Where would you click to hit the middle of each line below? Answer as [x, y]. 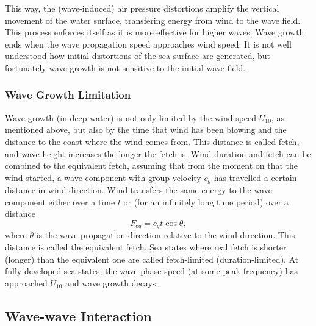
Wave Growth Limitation [68, 95]
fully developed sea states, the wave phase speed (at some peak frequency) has [152, 271]
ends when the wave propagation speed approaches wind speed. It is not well [148, 44]
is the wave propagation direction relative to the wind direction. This [166, 235]
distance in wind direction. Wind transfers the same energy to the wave [138, 190]
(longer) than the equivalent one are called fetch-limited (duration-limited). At [152, 259]
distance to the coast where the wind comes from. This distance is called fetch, [152, 141]
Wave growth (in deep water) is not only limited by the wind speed [131, 117]
